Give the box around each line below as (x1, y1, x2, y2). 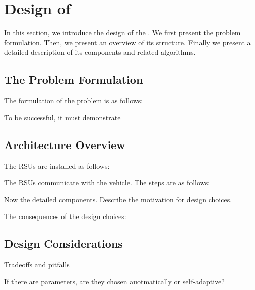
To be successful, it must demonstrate (4, 112, 121, 122)
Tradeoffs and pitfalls (4, 259, 70, 270)
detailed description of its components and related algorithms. (4, 47, 196, 57)
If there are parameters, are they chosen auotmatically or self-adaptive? (4, 276, 225, 286)
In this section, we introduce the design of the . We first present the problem (4, 27, 241, 38)
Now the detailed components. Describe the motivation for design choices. (4, 194, 232, 204)
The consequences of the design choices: (4, 211, 126, 222)
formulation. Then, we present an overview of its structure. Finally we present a (4, 37, 251, 47)
